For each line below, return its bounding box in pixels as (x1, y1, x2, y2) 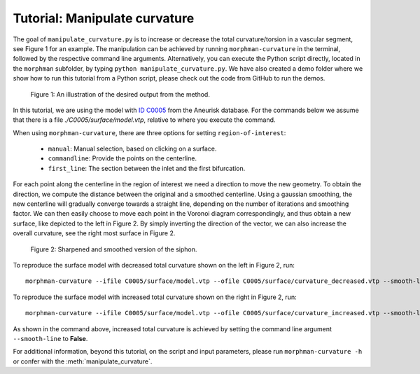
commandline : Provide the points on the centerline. (48, 154, 197, 162)
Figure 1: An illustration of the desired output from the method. (30, 90, 210, 98)
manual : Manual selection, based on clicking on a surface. (48, 144, 217, 153)
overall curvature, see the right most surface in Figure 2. (13, 229, 176, 237)
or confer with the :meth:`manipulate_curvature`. (13, 357, 153, 366)
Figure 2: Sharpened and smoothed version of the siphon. (30, 245, 197, 254)
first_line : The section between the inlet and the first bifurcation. (48, 164, 246, 172)
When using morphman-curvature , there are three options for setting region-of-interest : (13, 128, 286, 137)
